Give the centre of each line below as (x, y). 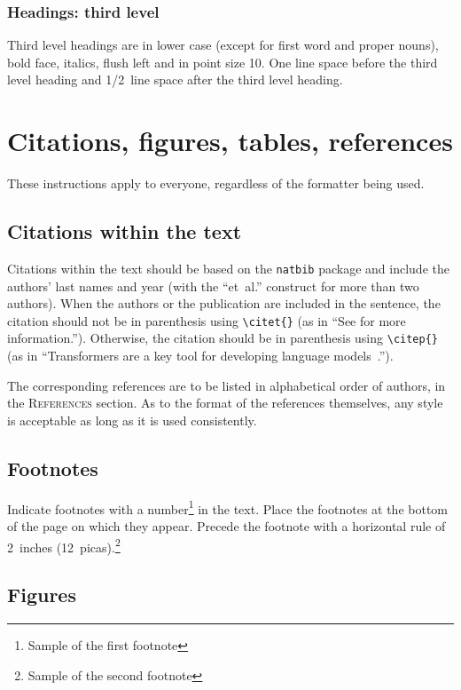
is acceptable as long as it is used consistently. (132, 420)
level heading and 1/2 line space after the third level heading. (175, 79)
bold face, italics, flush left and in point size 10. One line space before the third (223, 62)
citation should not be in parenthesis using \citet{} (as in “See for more (207, 320)
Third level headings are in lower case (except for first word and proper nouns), (223, 45)
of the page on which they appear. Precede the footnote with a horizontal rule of (227, 525)
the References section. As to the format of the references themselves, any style (225, 403)
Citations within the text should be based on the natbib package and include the (228, 268)
